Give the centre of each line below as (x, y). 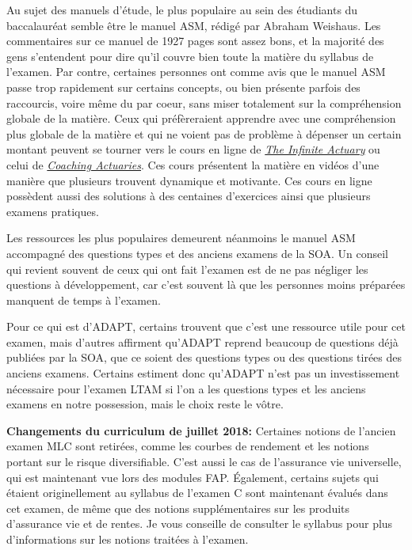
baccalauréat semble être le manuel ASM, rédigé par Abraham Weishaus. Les (194, 25)
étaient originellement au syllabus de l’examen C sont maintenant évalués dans (197, 493)
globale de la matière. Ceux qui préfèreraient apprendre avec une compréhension (201, 118)
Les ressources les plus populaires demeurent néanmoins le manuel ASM (181, 238)
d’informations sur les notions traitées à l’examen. (128, 539)
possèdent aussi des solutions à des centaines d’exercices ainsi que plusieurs (189, 196)
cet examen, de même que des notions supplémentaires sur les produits (178, 508)
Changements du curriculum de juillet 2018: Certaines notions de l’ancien (201, 430)
